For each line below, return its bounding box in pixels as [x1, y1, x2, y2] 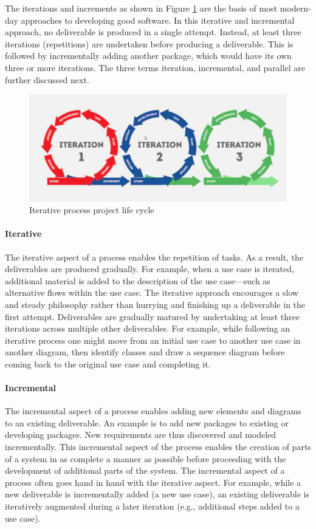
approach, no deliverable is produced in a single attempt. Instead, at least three [5, 26, 301, 38]
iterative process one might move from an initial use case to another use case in [5, 333, 301, 346]
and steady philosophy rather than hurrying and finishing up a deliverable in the [5, 298, 306, 310]
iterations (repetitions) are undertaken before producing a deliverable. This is [5, 37, 294, 50]
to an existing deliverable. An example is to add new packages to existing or [5, 416, 289, 429]
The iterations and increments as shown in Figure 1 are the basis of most [5, 2, 278, 14]
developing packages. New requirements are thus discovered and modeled [5, 428, 276, 441]
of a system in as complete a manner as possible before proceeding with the [5, 452, 286, 465]
